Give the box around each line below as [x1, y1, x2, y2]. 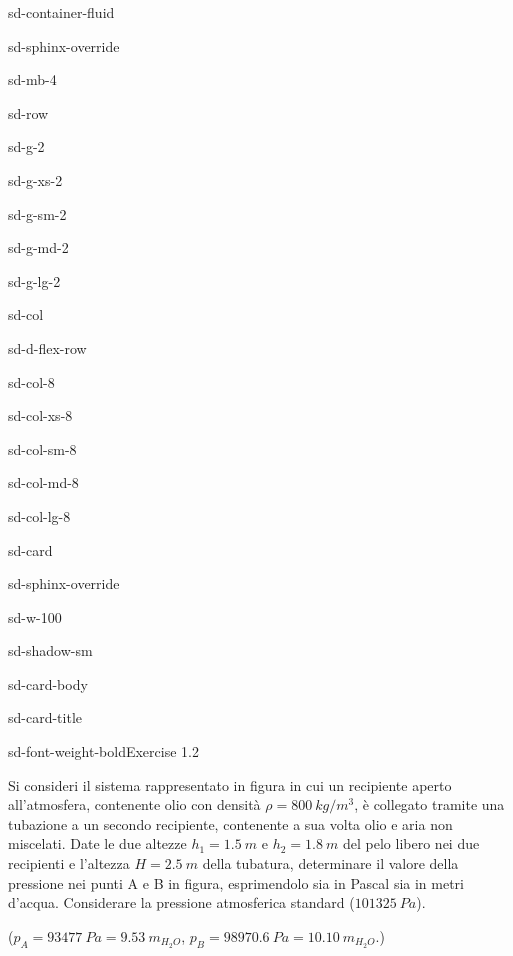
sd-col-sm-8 [8, 438, 77, 459]
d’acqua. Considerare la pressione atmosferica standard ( [8, 892, 355, 913]
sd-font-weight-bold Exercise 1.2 [8, 741, 199, 762]
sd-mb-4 [8, 69, 57, 90]
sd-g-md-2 [8, 237, 69, 258]
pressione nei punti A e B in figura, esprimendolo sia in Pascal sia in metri [8, 872, 464, 893]
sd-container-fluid [8, 2, 115, 22]
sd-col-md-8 [8, 472, 79, 493]
